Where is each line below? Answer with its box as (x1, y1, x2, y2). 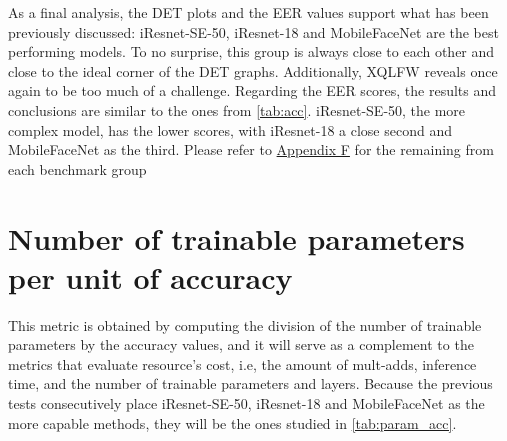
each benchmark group (8, 158, 147, 179)
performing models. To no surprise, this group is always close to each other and (8, 41, 495, 62)
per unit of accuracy (8, 256, 293, 297)
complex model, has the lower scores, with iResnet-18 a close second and (8, 119, 452, 140)
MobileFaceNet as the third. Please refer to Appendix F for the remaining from (8, 139, 494, 160)
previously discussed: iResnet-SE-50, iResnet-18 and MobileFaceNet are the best (8, 21, 499, 42)
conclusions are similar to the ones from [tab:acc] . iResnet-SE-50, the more (8, 99, 466, 120)
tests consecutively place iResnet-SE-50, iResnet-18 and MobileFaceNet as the (8, 393, 485, 414)
